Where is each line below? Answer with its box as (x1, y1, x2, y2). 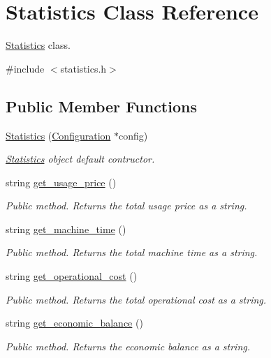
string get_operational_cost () (6, 269, 138, 283)
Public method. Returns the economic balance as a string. (6, 338, 250, 353)
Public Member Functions (6, 95, 197, 117)
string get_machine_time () (6, 221, 126, 236)
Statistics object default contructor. (6, 151, 155, 166)
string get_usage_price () (6, 174, 117, 189)
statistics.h (60, 61, 107, 75)
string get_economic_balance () (6, 315, 143, 330)
